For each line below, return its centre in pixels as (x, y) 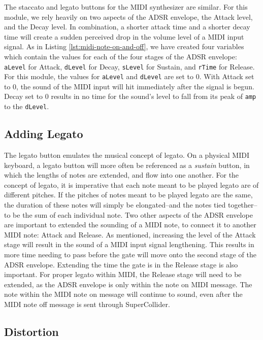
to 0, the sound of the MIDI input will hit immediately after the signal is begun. (129, 86)
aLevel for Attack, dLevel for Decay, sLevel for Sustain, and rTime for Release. (129, 66)
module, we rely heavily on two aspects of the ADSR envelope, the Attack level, (128, 16)
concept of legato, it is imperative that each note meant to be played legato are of (131, 184)
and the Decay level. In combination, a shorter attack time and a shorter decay (127, 27)
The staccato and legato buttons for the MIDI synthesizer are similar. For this (126, 7)
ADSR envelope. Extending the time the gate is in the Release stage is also (121, 264)
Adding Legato (44, 134)
